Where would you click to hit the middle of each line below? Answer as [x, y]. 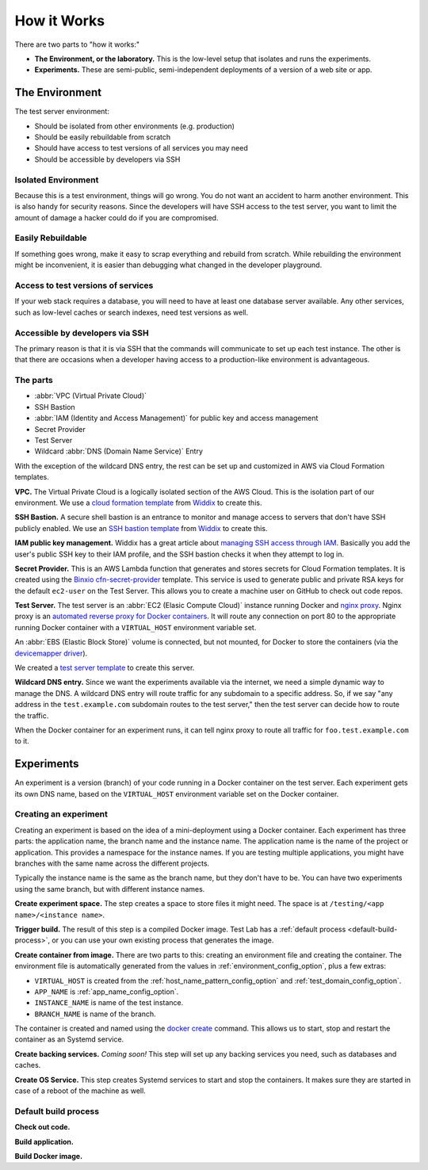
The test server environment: [62, 112]
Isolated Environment [57, 180]
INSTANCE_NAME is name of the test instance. [109, 1003]
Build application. [44, 1141]
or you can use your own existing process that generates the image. [163, 940]
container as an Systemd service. [69, 1039]
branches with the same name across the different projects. [112, 863]
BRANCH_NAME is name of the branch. [95, 1014]
